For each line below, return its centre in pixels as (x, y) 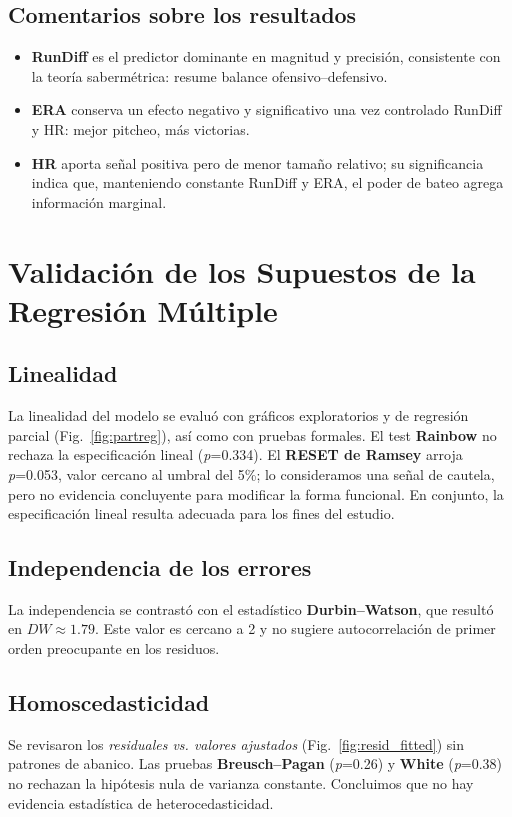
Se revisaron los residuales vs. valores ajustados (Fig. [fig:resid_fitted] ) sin (236, 743)
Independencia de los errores (160, 567)
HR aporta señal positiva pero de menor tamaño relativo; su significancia (257, 162)
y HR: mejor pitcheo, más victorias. (140, 128)
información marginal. (99, 201)
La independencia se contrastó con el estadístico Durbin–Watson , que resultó (251, 608)
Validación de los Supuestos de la (242, 270)
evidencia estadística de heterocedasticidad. (141, 802)
